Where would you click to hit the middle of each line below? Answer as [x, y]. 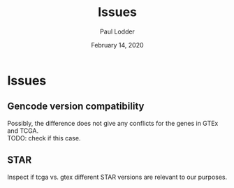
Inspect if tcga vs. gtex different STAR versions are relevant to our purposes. [117, 177]
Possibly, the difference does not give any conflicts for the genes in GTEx [113, 123]
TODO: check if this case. [44, 138]
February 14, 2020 [117, 45]
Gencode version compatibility [76, 107]
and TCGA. [23, 131]
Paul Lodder [117, 31]
